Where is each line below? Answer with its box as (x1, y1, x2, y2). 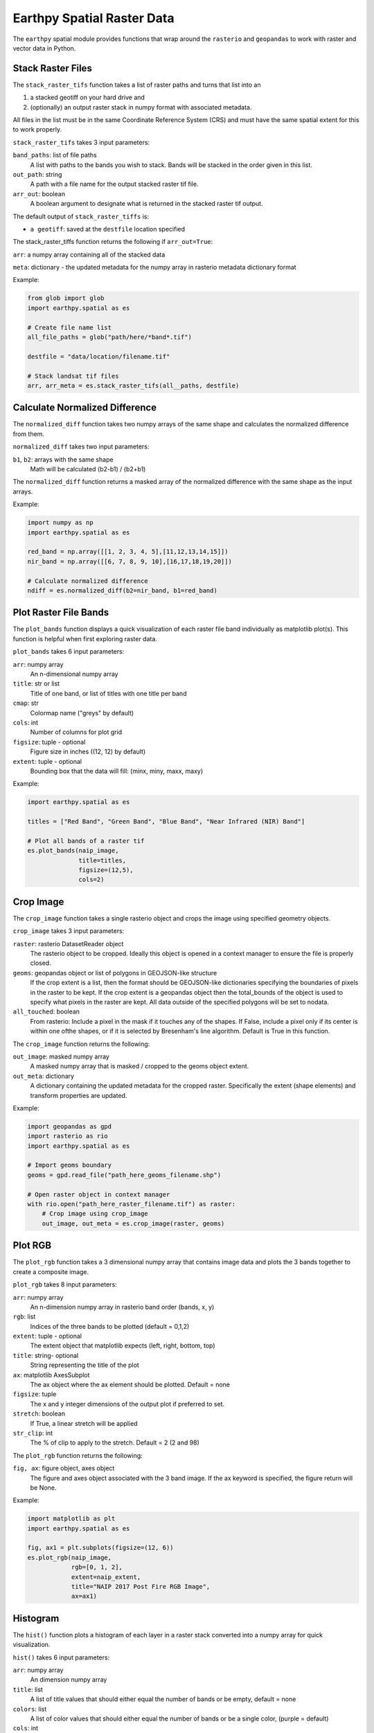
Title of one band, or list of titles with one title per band (30, 689, 187, 697)
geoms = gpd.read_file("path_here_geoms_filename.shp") (27, 1171, 222, 1178)
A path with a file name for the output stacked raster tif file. (30, 180, 199, 189)
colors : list (12, 1705, 47, 1713)
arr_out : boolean (12, 189, 66, 198)
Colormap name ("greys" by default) (30, 708, 134, 717)
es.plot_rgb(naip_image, (27, 1553, 112, 1561)
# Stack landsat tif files (27, 372, 119, 380)
